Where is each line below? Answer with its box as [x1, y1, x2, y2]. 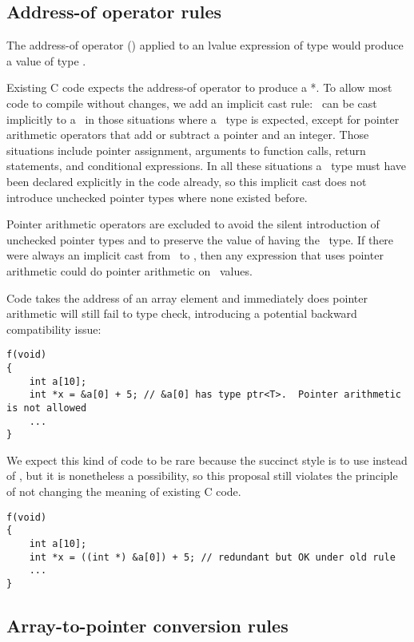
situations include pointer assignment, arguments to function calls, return [6, 141, 366, 158]
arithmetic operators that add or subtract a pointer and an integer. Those [6, 126, 369, 143]
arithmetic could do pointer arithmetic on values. [6, 262, 253, 279]
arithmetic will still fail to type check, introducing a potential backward [6, 305, 357, 322]
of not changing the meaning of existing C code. [6, 483, 241, 500]
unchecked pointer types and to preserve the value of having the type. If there [6, 231, 394, 248]
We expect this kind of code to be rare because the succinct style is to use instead [6, 451, 408, 468]
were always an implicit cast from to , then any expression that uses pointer [6, 247, 384, 264]
